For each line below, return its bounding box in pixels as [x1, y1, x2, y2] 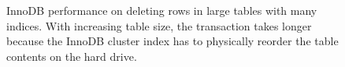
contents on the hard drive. [6, 48, 137, 64]
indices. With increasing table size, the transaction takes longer [6, 17, 312, 33]
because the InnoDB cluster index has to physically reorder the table [6, 33, 339, 49]
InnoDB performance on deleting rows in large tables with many [6, 2, 317, 18]
